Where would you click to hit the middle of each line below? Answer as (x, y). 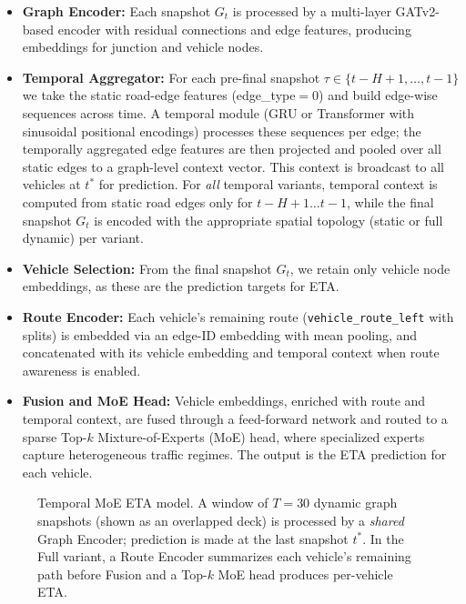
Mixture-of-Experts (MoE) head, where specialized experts (261, 436)
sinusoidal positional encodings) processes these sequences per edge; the (222, 131)
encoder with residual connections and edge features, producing (234, 29)
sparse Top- (55, 436)
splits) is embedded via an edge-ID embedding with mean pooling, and (220, 334)
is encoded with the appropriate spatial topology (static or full (268, 220)
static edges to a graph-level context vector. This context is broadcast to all (233, 166)
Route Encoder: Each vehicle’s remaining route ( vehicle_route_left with (238, 316)
